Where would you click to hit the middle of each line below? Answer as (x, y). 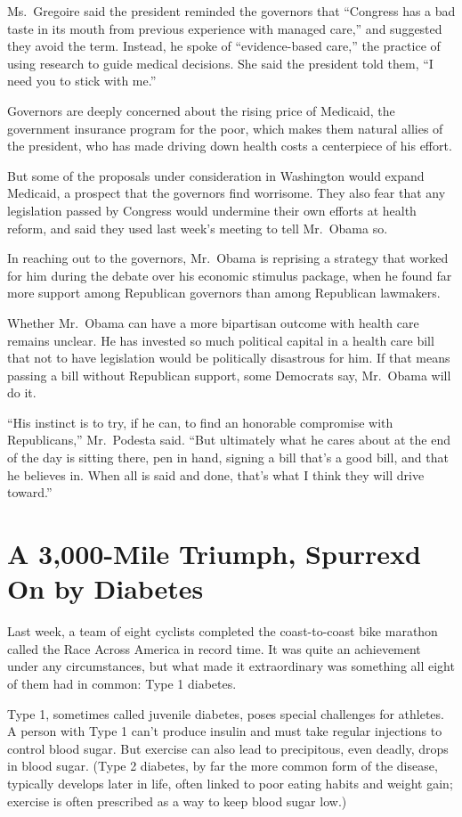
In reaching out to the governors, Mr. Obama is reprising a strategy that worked (228, 258)
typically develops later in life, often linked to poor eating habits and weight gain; (230, 783)
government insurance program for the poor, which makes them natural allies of (225, 128)
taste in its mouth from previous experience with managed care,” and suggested (225, 28)
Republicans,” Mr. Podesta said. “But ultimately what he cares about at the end (229, 440)
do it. (22, 392)
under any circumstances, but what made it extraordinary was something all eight (231, 666)
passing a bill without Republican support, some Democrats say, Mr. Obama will (229, 375)
